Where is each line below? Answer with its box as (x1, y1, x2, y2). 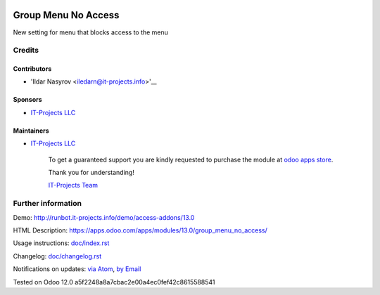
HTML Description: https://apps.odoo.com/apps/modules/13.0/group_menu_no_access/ (13, 225, 267, 235)
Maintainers (13, 126, 49, 135)
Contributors (13, 65, 52, 73)
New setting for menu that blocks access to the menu (13, 28, 169, 37)
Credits (13, 46, 39, 55)
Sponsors (13, 96, 42, 104)
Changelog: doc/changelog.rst (13, 251, 102, 260)
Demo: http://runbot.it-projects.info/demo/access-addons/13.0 (13, 213, 195, 221)
